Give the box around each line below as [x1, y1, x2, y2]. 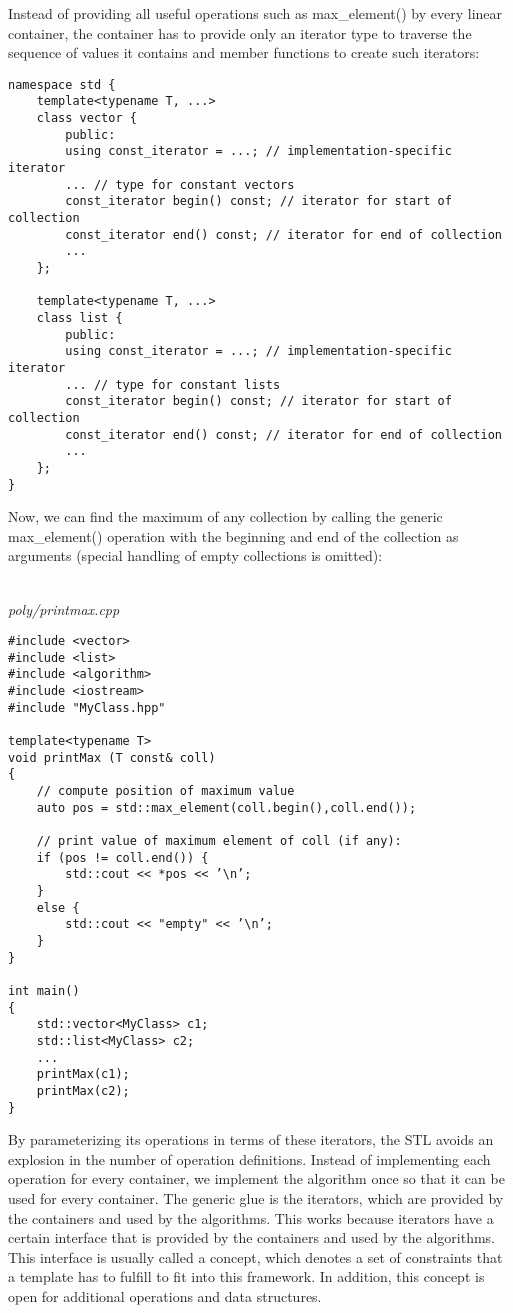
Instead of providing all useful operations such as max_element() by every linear [8, 3, 503, 23]
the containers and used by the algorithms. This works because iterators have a [8, 1207, 494, 1228]
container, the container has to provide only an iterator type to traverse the [8, 22, 472, 43]
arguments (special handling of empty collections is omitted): [8, 545, 383, 566]
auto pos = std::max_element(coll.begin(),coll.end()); [36, 800, 417, 815]
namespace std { [8, 77, 116, 92]
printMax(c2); [36, 1083, 130, 1098]
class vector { [36, 111, 137, 126]
